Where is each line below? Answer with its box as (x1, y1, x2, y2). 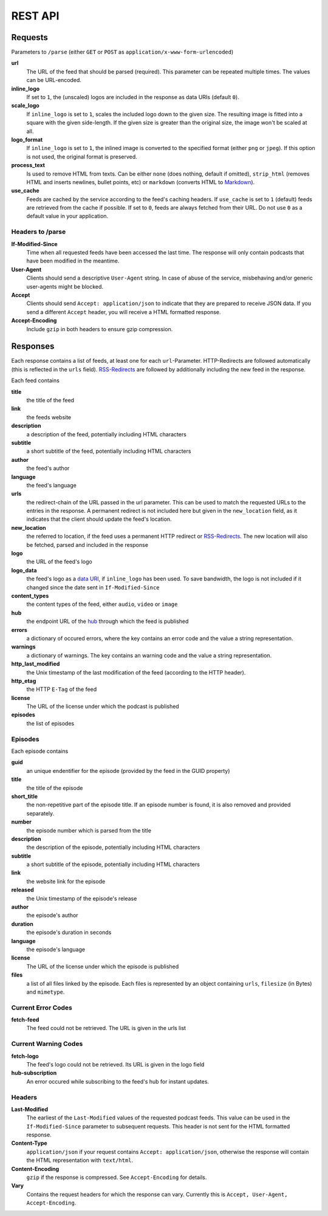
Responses (11, 341, 55, 352)
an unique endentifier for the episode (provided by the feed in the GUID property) (26, 767, 230, 774)
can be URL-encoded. (26, 77, 82, 84)
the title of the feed (26, 397, 75, 404)
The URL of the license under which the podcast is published (26, 702, 179, 710)
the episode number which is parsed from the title (26, 826, 152, 834)
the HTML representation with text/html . (26, 1156, 134, 1164)
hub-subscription (11, 1070, 57, 1077)
